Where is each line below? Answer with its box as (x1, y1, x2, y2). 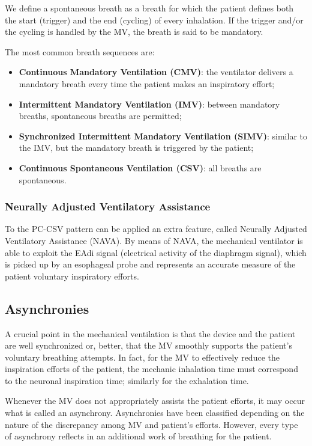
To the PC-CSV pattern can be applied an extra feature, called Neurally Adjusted (5, 222, 307, 235)
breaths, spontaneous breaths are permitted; (19, 109, 182, 122)
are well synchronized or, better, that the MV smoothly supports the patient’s (5, 339, 292, 352)
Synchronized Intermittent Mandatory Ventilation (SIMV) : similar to (19, 129, 308, 142)
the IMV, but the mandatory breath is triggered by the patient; (19, 141, 254, 154)
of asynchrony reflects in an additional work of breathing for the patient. (5, 430, 272, 442)
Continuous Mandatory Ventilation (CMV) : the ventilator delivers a (19, 66, 293, 78)
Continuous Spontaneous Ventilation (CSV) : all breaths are (19, 161, 262, 174)
